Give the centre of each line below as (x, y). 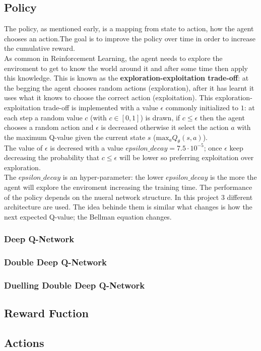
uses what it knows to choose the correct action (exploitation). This (109, 97)
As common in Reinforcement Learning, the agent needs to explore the (113, 58)
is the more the (233, 177)
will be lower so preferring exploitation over (186, 157)
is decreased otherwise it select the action (165, 127)
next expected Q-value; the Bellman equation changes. (88, 216)
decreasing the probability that (52, 157)
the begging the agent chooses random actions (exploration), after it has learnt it (129, 87)
